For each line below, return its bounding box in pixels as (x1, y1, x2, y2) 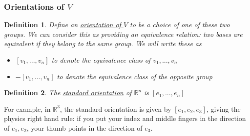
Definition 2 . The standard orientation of (4, 87, 132, 98)
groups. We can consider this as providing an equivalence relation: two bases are (4, 29, 243, 39)
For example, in (4, 103, 51, 114)
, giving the (207, 103, 241, 114)
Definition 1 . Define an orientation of (4, 19, 121, 30)
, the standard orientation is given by (60, 103, 171, 114)
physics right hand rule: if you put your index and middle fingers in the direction (4, 113, 246, 123)
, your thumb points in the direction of (26, 122, 143, 133)
